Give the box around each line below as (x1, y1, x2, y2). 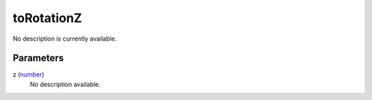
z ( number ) (12, 70, 45, 79)
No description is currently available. (12, 34, 117, 43)
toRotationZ (12, 10, 83, 26)
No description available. (30, 80, 101, 88)
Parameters (12, 52, 64, 64)
